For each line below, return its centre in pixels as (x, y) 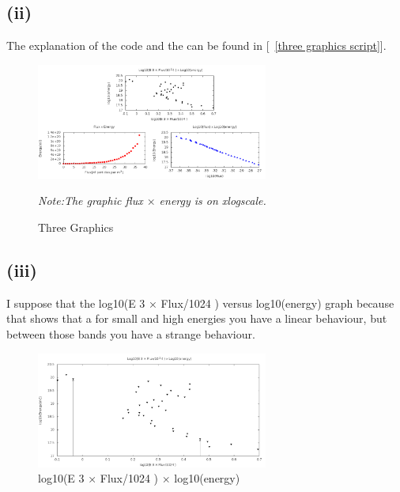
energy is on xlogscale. (213, 201)
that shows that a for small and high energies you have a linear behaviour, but (197, 318)
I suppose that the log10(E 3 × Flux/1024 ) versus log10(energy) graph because (200, 303)
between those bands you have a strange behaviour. (131, 333)
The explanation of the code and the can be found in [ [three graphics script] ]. (196, 45)
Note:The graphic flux (91, 201)
